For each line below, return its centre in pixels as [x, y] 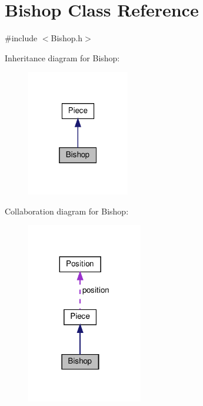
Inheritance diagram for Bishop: [62, 57]
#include [21, 38]
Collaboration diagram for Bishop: [67, 211]
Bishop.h [67, 38]
